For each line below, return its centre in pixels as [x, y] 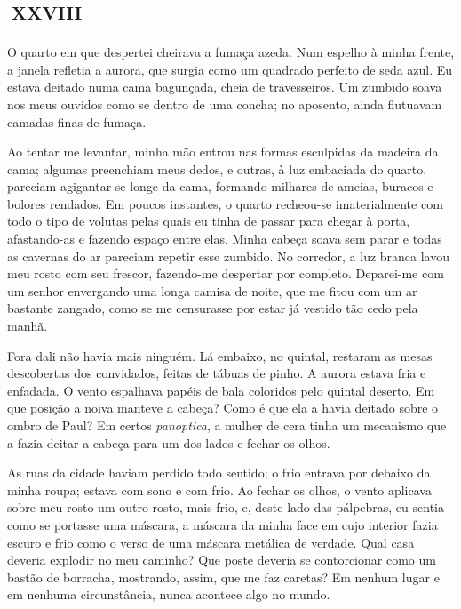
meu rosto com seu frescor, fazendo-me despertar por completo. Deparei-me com [226, 273]
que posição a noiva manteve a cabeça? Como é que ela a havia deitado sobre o [223, 408]
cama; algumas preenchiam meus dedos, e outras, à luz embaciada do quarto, [217, 168]
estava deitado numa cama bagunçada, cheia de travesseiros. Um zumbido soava [225, 87]
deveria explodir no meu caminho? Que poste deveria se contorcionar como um [222, 560]
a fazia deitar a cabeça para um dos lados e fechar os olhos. [169, 442]
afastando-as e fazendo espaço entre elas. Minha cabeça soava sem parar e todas [225, 239]
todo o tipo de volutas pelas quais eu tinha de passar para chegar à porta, [209, 221]
